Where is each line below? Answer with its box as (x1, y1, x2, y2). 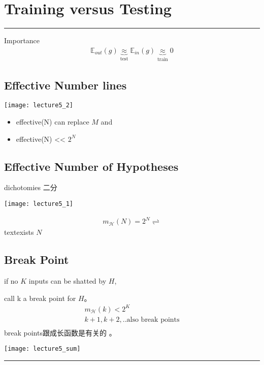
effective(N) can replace (16, 116, 89, 127)
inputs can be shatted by (28, 276, 107, 286)
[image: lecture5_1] (4, 200, 74, 208)
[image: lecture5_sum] (4, 345, 81, 353)
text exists (4, 227, 34, 237)
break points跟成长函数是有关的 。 (4, 327, 116, 338)
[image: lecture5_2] (4, 102, 74, 109)
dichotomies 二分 (4, 182, 57, 193)
